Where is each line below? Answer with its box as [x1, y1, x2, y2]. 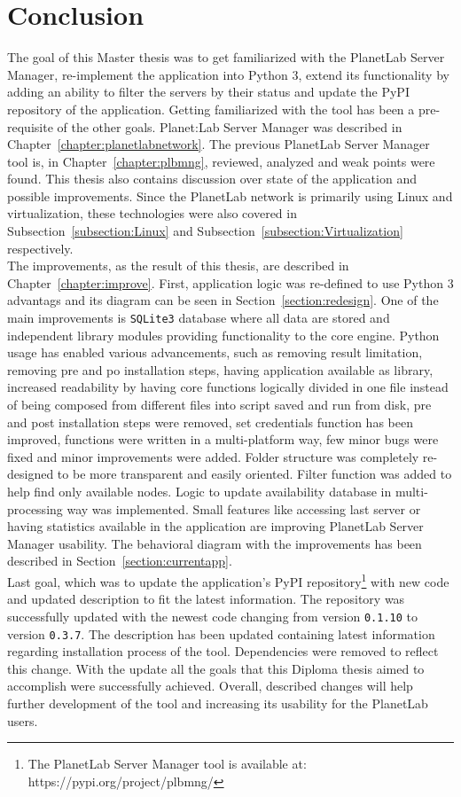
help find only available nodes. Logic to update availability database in [7, 482, 392, 501]
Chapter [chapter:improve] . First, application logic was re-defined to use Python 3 [7, 273, 454, 292]
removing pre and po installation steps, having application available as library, [7, 360, 434, 379]
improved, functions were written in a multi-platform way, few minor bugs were [7, 430, 439, 449]
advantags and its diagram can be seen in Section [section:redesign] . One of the [7, 291, 439, 309]
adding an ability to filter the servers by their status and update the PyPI [7, 82, 410, 101]
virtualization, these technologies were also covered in [7, 204, 297, 223]
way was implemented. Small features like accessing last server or [66, 499, 421, 518]
